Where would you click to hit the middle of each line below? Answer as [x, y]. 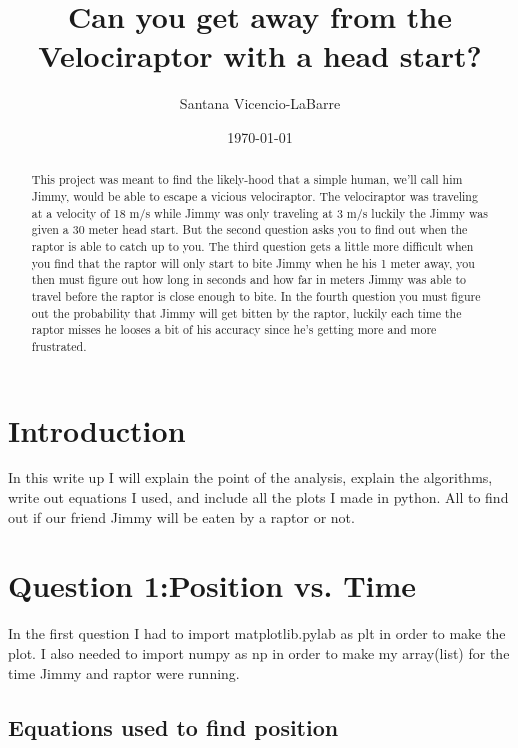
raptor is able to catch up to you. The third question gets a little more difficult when [252, 245]
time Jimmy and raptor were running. [124, 672]
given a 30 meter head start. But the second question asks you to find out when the [249, 229]
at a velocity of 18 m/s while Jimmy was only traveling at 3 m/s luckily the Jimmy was [259, 212]
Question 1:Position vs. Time [212, 585]
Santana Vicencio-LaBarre [260, 103]
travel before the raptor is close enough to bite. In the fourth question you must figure [256, 295]
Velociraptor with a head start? [260, 55]
